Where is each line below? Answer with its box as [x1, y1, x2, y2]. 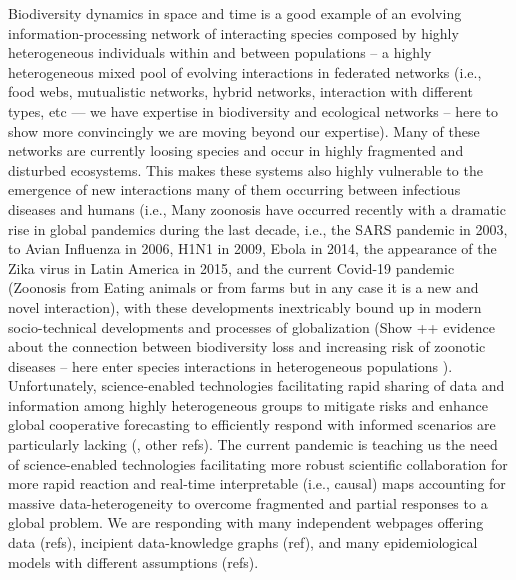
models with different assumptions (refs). [8, 551, 259, 572]
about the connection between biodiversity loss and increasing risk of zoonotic [8, 336, 486, 357]
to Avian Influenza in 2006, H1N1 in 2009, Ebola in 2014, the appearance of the [8, 238, 497, 259]
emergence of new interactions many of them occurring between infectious [8, 179, 461, 200]
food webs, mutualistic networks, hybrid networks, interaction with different [8, 81, 473, 102]
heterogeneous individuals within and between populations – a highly [8, 42, 432, 63]
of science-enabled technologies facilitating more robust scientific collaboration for [8, 453, 508, 474]
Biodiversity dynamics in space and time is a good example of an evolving [8, 3, 462, 23]
